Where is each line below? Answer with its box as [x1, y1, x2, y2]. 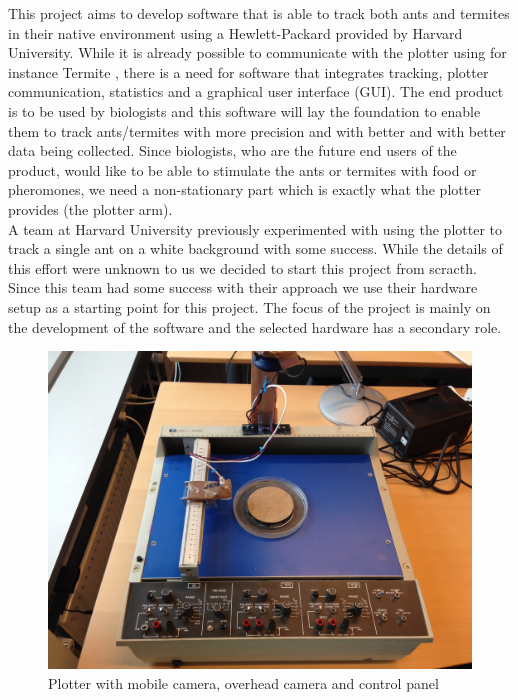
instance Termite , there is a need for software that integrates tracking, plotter [8, 61, 489, 82]
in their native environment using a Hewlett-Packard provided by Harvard [8, 22, 463, 43]
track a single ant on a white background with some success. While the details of [8, 238, 503, 259]
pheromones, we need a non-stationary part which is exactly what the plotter [8, 179, 481, 200]
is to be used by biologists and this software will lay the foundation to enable [8, 100, 481, 121]
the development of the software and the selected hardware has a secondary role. [8, 316, 502, 337]
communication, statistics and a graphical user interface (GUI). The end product [8, 81, 504, 102]
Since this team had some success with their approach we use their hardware [8, 277, 478, 298]
